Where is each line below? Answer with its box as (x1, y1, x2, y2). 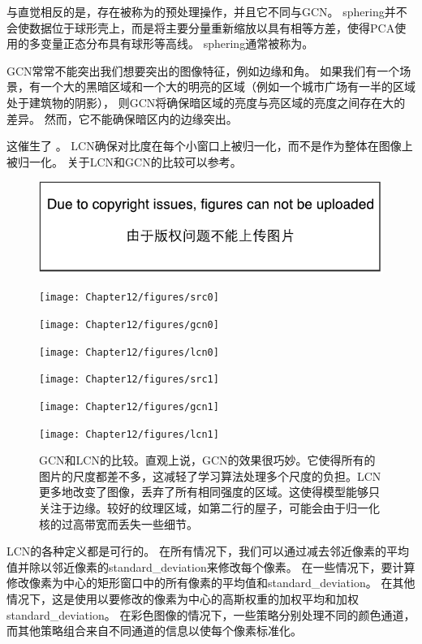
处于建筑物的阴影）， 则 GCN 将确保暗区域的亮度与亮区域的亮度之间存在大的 (6, 93, 406, 110)
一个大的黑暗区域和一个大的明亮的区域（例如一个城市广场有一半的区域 (40, 78, 416, 95)
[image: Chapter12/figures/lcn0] (39, 346, 219, 358)
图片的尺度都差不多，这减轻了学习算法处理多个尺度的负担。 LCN (39, 467, 381, 484)
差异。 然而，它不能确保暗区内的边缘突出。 (6, 110, 238, 127)
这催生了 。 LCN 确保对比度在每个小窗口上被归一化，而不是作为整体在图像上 (6, 137, 413, 154)
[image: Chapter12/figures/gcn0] (39, 318, 219, 331)
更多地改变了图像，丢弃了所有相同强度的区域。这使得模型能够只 (39, 483, 380, 500)
